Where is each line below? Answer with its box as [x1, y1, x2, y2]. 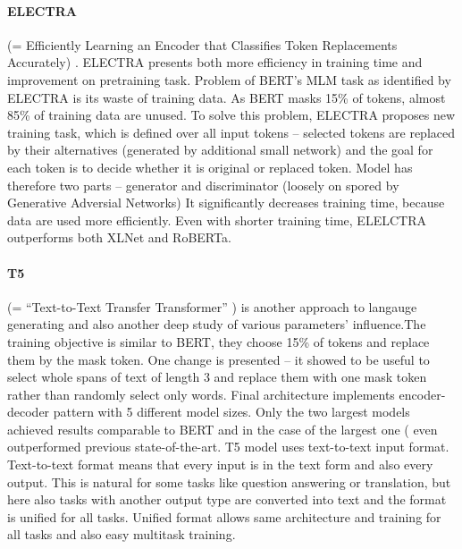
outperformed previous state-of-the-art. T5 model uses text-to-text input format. [7, 437, 449, 456]
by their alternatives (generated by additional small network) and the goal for [7, 140, 433, 159]
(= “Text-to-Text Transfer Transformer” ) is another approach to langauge [7, 297, 417, 316]
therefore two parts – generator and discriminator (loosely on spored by [7, 175, 399, 194]
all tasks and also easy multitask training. [7, 525, 236, 544]
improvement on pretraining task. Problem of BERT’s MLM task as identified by [7, 70, 451, 89]
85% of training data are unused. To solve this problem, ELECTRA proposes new [7, 106, 456, 124]
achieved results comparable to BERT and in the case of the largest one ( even [7, 419, 438, 438]
